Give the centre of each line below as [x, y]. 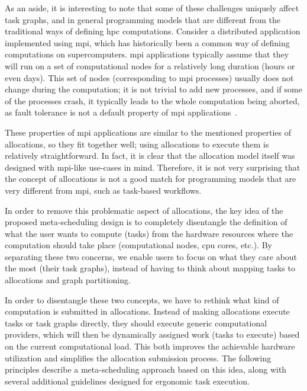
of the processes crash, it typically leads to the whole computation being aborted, [152, 100]
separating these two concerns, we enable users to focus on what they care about [151, 256]
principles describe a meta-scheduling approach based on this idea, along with [146, 369]
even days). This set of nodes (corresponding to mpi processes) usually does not [149, 77]
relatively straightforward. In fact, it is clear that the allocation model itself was [150, 156]
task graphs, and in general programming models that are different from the [143, 19]
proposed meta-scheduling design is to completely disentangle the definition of [146, 222]
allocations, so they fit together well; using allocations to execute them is [137, 144]
